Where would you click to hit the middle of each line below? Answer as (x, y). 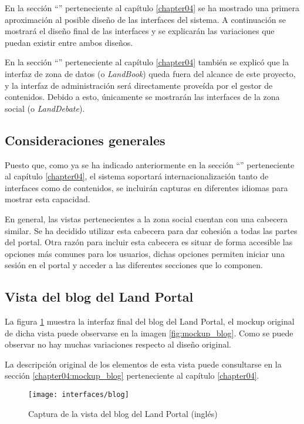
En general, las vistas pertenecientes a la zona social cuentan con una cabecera (146, 218)
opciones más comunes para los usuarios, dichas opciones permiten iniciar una (145, 253)
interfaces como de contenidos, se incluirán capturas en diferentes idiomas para (146, 187)
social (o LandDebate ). (45, 108)
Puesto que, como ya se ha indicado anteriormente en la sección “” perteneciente (150, 164)
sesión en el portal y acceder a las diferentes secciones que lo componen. (134, 265)
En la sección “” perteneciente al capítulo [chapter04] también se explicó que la (147, 62)
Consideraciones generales (85, 140)
